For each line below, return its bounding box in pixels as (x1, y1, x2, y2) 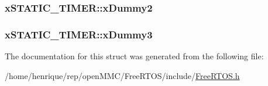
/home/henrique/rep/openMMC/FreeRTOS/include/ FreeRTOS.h (5, 69, 240, 81)
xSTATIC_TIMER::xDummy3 (5, 27, 153, 41)
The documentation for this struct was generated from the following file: (5, 50, 264, 62)
